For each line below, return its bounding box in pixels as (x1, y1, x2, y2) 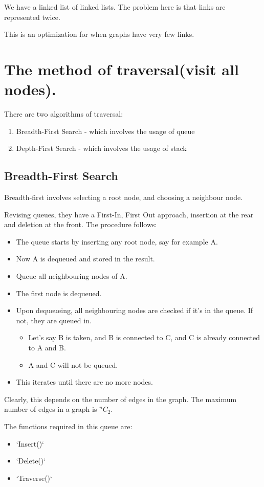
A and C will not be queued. (28, 359, 118, 370)
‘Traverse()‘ (16, 472, 52, 483)
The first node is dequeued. (16, 287, 102, 298)
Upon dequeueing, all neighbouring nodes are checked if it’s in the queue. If (16, 305, 253, 316)
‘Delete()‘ (16, 455, 46, 466)
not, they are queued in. (16, 315, 92, 325)
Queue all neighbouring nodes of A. (16, 271, 127, 281)
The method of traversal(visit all (4, 58, 239, 79)
